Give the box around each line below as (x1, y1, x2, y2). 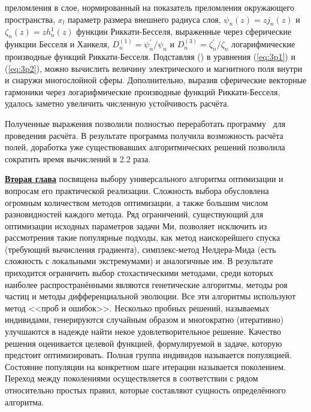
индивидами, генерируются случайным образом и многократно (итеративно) (5, 313, 284, 326)
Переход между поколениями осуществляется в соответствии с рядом (5, 372, 258, 384)
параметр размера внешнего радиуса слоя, (67, 13, 221, 25)
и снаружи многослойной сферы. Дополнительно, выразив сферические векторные (5, 74, 307, 86)
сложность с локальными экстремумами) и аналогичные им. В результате (5, 255, 273, 267)
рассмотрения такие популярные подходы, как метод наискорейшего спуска (5, 231, 280, 244)
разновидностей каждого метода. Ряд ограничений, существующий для (5, 208, 264, 220)
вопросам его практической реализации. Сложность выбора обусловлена (5, 184, 269, 196)
